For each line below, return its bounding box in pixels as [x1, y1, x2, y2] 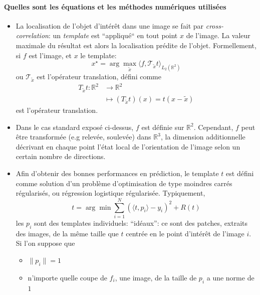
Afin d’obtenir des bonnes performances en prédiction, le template [16, 168, 219, 179]
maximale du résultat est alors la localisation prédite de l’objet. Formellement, [16, 40, 256, 50]
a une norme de [206, 272, 254, 282]
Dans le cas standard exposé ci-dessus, [16, 121, 134, 132]
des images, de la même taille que [16, 228, 119, 238]
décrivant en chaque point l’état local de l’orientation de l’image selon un [16, 141, 240, 152]
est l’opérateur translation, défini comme [37, 71, 161, 82]
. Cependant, [193, 121, 233, 132]
